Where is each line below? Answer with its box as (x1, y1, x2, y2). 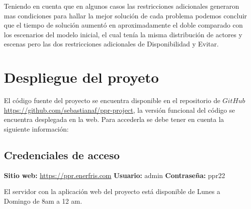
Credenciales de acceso (4, 147, 120, 162)
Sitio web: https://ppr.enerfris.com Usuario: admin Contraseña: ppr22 (4, 170, 225, 180)
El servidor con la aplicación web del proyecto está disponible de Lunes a (4, 186, 221, 196)
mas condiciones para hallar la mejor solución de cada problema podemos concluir (4, 10, 247, 20)
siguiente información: (4, 123, 69, 134)
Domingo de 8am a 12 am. (4, 195, 82, 206)
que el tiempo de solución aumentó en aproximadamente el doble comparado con (4, 20, 243, 30)
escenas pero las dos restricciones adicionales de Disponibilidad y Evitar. (4, 39, 219, 49)
